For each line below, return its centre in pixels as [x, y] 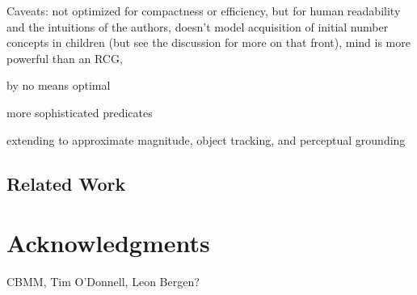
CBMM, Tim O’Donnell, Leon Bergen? [103, 282]
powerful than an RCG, [65, 58]
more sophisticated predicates [80, 112]
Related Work [66, 183]
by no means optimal [59, 85]
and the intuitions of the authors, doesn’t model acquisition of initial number [198, 26]
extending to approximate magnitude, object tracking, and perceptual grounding [206, 139]
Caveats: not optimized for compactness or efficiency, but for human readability [204, 11]
